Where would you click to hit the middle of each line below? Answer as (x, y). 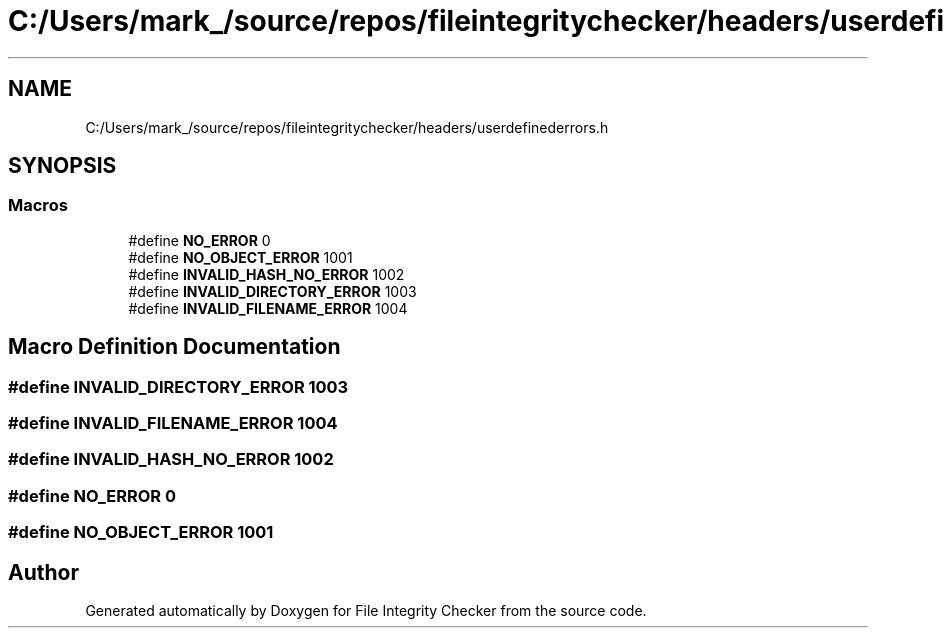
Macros (38, 205)
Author (43, 572)
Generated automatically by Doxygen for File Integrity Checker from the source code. (366, 610)
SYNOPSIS (62, 166)
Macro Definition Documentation (174, 347)
